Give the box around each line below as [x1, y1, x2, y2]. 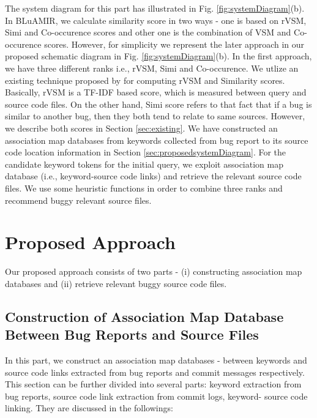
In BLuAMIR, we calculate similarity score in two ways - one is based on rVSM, [5, 13, 307, 26]
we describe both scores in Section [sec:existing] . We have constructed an [5, 121, 278, 134]
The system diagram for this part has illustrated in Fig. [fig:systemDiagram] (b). [5, 2, 305, 14]
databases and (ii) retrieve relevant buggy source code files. [5, 277, 227, 289]
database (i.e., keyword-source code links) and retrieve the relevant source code [5, 170, 302, 182]
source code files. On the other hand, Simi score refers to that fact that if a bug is [5, 97, 312, 110]
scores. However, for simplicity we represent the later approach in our [44, 37, 305, 50]
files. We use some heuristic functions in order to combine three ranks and [5, 181, 283, 194]
